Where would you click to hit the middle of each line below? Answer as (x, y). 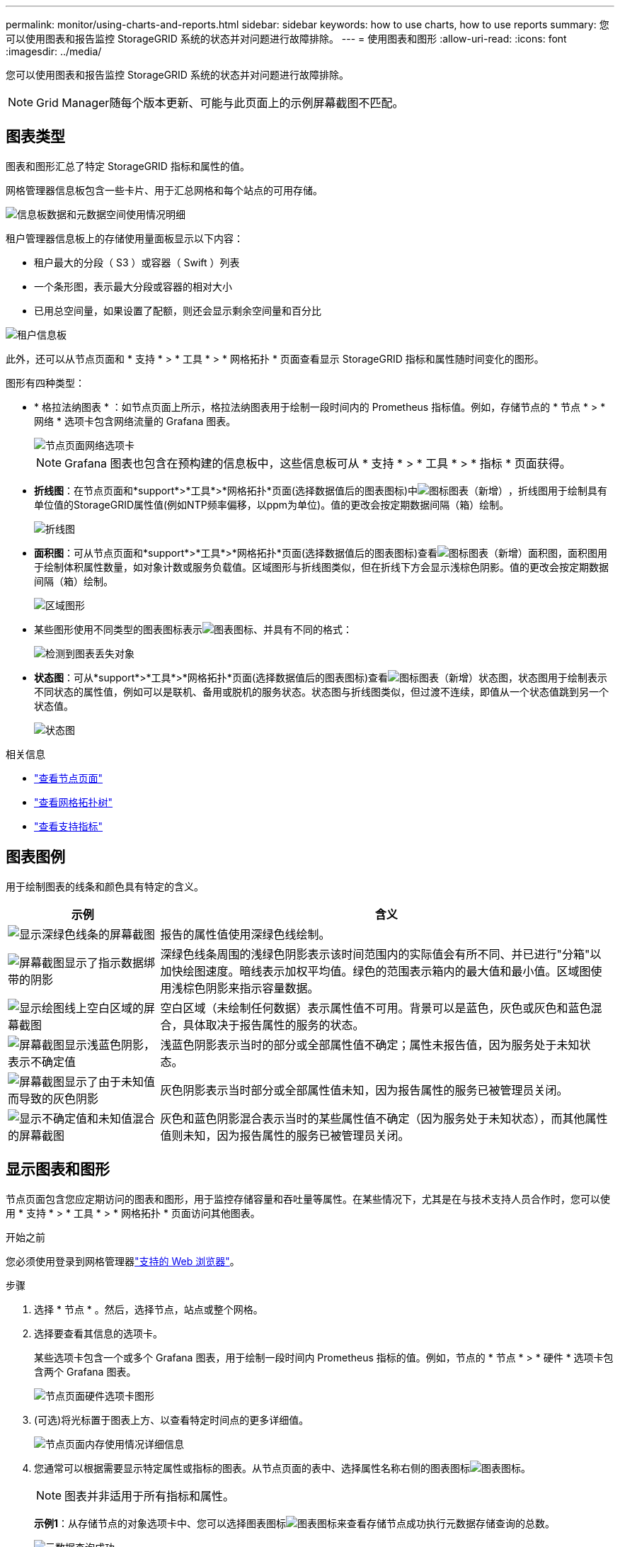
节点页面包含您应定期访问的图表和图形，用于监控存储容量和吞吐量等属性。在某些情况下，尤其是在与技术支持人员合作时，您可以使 (308, 1198)
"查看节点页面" (69, 778)
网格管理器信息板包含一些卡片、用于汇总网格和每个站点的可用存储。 (164, 190)
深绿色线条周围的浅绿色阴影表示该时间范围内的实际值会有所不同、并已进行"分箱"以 (381, 954)
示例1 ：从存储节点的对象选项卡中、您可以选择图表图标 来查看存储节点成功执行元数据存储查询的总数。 (295, 1523)
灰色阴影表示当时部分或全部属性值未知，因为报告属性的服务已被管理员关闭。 (364, 1090)
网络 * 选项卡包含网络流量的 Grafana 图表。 (135, 421)
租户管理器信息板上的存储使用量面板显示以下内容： (125, 238)
